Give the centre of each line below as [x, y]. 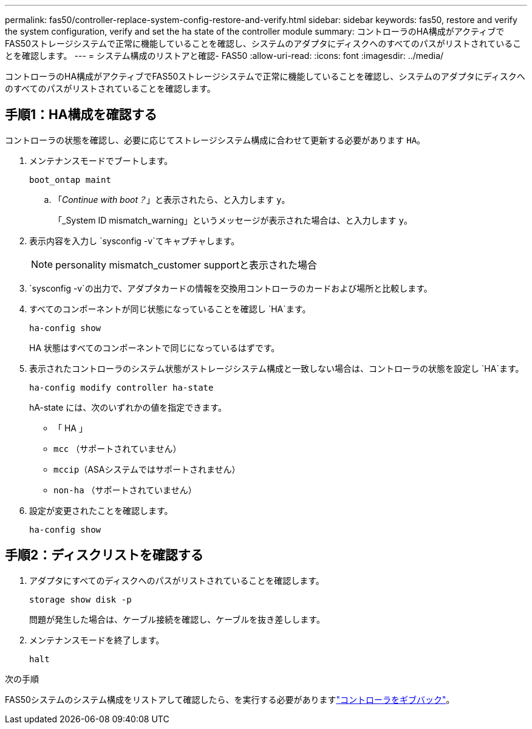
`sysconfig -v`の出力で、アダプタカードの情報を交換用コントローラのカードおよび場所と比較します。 [231, 288]
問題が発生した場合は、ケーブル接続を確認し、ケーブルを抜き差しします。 [177, 619]
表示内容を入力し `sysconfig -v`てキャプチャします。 [135, 241]
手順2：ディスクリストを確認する [104, 555]
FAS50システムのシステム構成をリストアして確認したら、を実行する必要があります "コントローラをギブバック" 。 [230, 699]
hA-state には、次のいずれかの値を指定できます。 [128, 407]
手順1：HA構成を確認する [81, 115]
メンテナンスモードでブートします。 [101, 160]
